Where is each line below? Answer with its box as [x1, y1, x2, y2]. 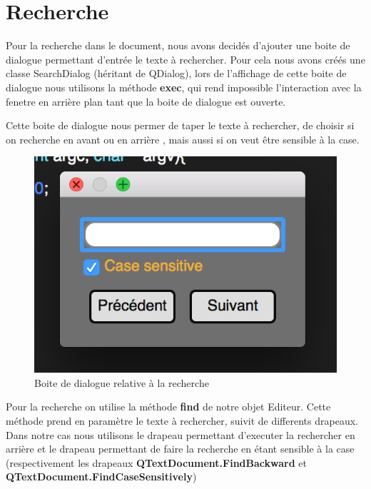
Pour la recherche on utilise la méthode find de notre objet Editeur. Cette [6, 399, 331, 414]
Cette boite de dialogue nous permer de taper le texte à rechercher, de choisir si [6, 118, 355, 133]
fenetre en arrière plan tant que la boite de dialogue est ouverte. [6, 94, 286, 109]
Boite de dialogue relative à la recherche [34, 375, 209, 390]
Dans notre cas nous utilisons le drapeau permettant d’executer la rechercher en [6, 427, 355, 442]
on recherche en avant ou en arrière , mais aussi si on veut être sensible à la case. [6, 131, 360, 146]
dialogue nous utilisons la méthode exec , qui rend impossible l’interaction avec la [6, 79, 362, 94]
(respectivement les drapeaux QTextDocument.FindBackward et [6, 455, 307, 470]
